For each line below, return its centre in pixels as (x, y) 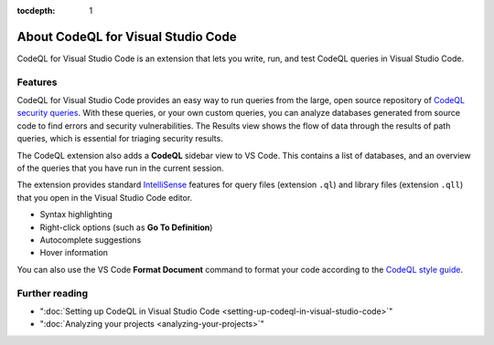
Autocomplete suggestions (91, 240)
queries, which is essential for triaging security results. (120, 139)
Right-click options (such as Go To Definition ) (126, 227)
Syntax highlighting (76, 214)
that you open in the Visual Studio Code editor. (105, 197)
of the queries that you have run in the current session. (120, 168)
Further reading (53, 293)
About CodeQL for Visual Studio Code (127, 37)
